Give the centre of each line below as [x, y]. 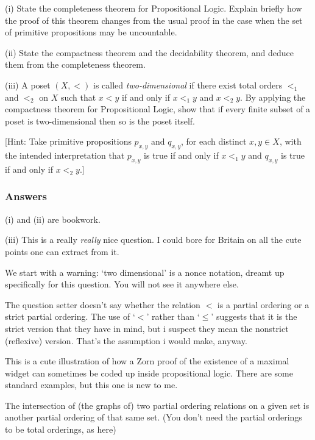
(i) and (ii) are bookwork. [53, 219]
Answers [26, 196]
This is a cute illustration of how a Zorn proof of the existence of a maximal [147, 361]
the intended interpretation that [65, 155]
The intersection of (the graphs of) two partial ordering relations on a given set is [157, 405]
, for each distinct [214, 141]
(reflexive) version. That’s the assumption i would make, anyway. [126, 340]
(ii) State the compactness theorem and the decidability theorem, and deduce [149, 52]
